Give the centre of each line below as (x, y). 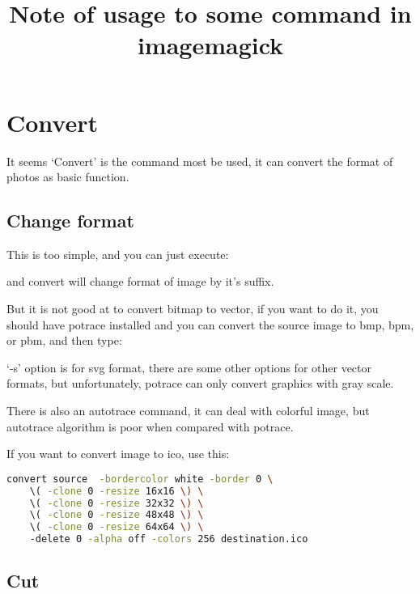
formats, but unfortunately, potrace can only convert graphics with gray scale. (200, 383)
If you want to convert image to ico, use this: (118, 454)
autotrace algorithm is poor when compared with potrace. (150, 426)
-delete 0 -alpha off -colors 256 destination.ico (169, 539)
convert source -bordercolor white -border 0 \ (140, 479)
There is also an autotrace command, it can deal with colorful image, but (188, 411)
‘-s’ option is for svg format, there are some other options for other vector (189, 367)
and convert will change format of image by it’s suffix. (140, 281)
